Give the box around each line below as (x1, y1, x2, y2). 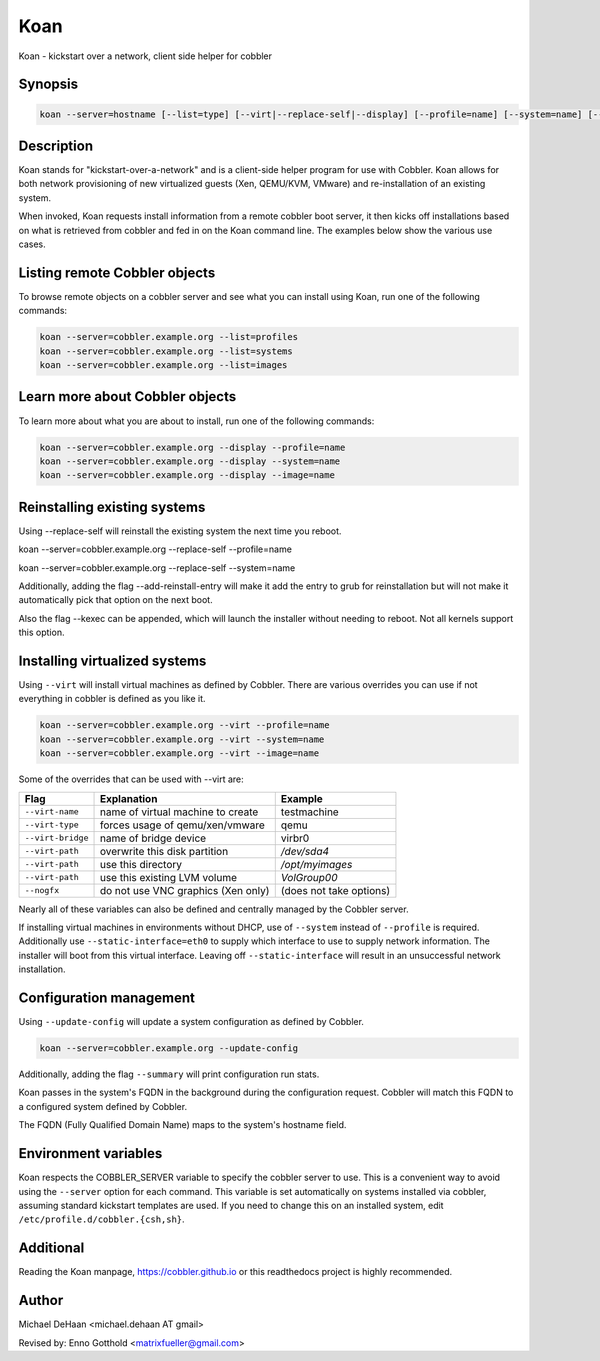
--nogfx (24, 885, 60, 896)
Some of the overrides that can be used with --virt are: (18, 773, 244, 785)
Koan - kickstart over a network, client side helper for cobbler (18, 50, 273, 62)
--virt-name (24, 806, 79, 817)
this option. (18, 626, 65, 639)
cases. (18, 238, 46, 250)
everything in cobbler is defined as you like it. (18, 693, 206, 705)
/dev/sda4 (280, 844, 330, 858)
